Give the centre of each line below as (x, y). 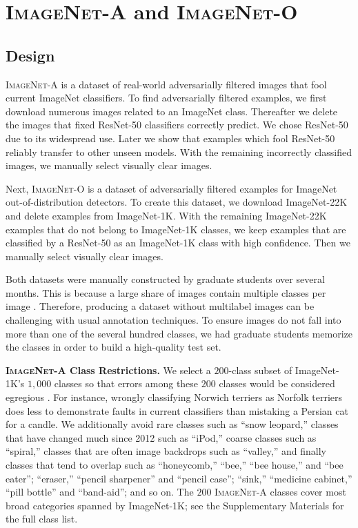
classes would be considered (277, 383)
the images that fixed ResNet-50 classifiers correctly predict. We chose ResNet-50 (177, 125)
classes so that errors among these (126, 383)
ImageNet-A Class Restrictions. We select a (108, 370)
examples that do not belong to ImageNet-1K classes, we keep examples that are (176, 229)
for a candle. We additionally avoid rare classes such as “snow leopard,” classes (172, 424)
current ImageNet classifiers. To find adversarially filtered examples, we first (166, 98)
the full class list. (42, 519)
